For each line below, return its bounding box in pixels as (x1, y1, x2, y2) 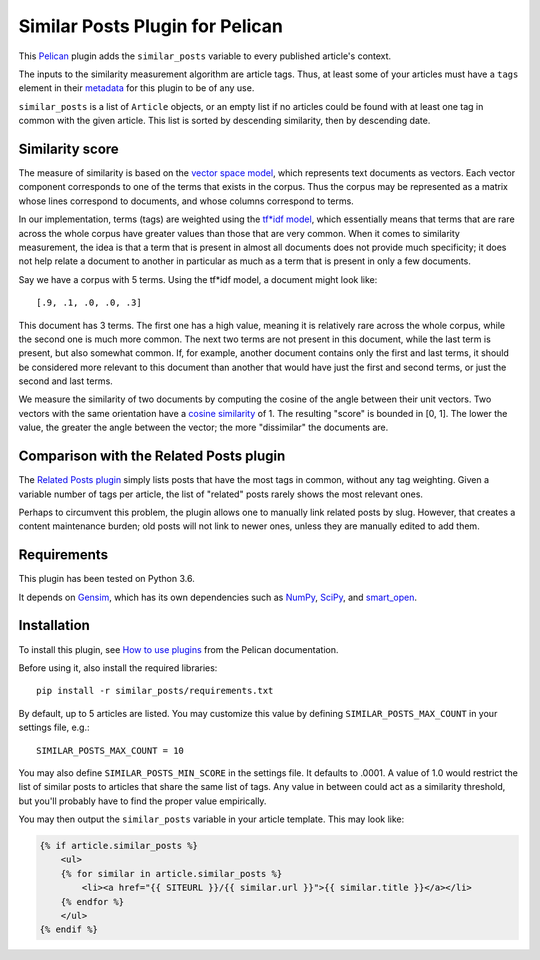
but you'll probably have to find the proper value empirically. (18, 795, 267, 807)
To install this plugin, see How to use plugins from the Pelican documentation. (18, 643, 339, 655)
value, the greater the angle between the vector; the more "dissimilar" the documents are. (18, 421, 389, 434)
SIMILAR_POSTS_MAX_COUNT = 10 (36, 745, 185, 756)
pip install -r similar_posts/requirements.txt (36, 685, 274, 697)
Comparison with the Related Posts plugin (18, 448, 286, 465)
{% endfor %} (60, 896, 125, 907)
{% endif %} (39, 924, 99, 935)
